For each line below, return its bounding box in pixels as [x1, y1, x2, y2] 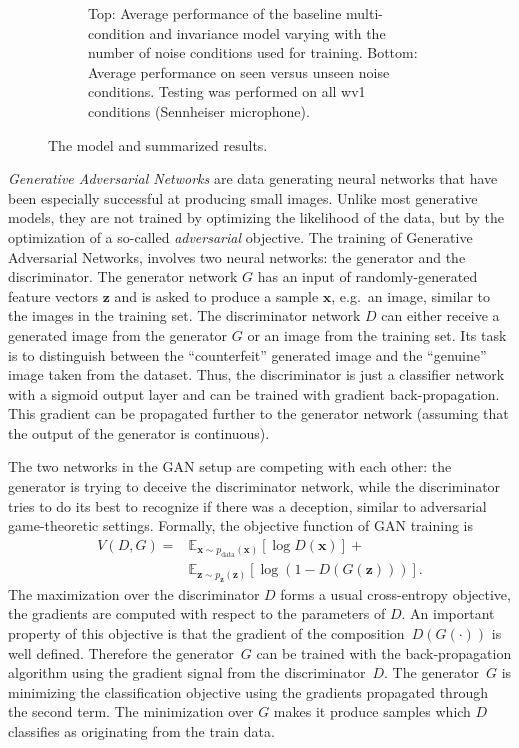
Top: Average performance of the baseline [88, 3, 342, 23]
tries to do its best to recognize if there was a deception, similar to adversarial [8, 495, 487, 516]
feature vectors [8, 285, 98, 306]
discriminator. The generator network [8, 266, 238, 287]
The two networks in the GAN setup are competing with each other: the [8, 456, 452, 477]
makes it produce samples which [273, 701, 471, 722]
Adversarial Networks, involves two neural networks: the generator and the [8, 246, 466, 267]
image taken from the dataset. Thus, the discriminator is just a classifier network [8, 364, 505, 385]
